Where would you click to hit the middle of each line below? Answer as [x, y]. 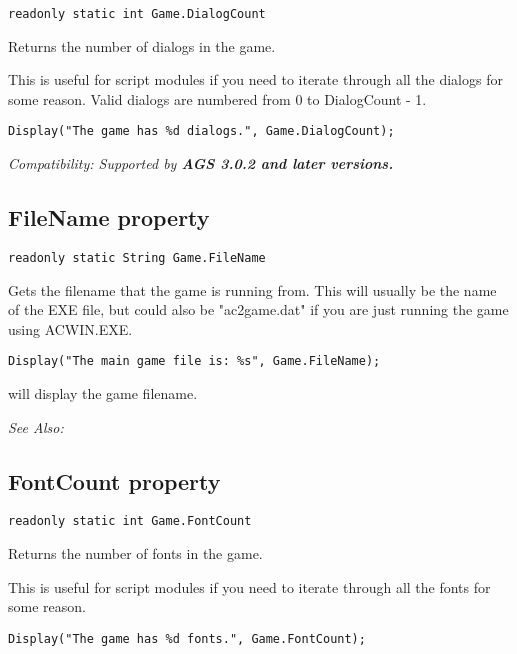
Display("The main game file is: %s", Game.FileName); [194, 361]
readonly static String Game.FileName [137, 257]
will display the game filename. [103, 392]
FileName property [109, 217]
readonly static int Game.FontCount [130, 521]
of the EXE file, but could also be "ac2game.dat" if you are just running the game [258, 309]
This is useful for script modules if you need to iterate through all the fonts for [249, 586]
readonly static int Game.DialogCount [137, 14]
